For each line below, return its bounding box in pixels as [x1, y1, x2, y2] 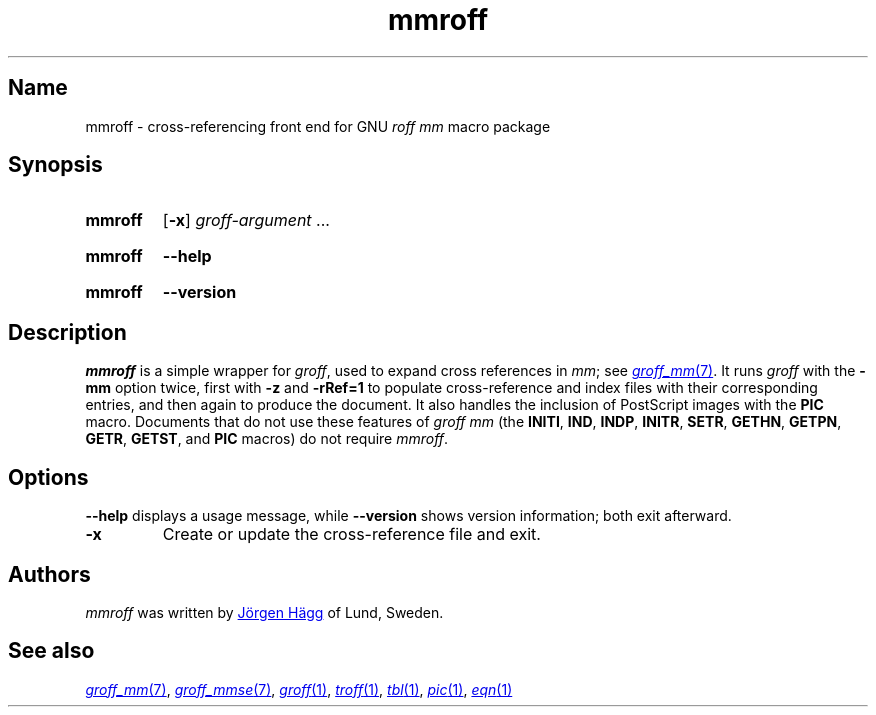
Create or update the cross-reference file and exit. [162, 524, 541, 545]
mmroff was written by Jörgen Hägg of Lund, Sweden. [85, 603, 444, 621]
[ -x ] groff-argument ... [162, 210, 330, 231]
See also [8, 638, 95, 664]
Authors [8, 561, 91, 587]
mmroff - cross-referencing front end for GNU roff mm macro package [85, 117, 551, 135]
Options [8, 464, 89, 490]
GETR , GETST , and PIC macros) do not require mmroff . [85, 430, 449, 448]
